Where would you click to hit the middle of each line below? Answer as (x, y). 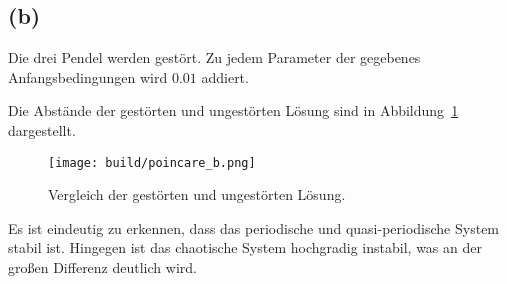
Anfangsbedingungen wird (88, 76)
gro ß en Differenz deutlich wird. (102, 267)
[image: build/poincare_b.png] (152, 162)
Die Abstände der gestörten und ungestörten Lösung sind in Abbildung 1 (233, 110)
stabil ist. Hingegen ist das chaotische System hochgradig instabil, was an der (245, 247)
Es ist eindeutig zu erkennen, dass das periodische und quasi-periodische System (254, 227)
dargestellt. (42, 129)
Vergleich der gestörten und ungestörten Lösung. (197, 194)
